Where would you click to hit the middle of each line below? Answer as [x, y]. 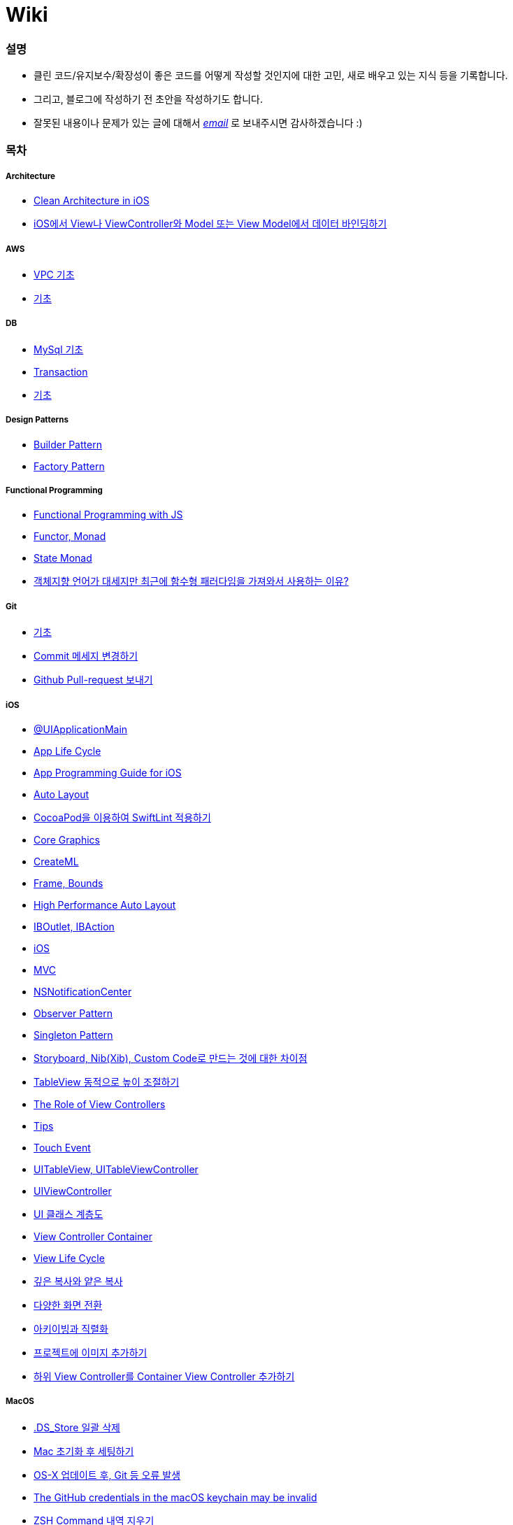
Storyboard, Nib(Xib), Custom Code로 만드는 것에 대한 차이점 [171, 1058]
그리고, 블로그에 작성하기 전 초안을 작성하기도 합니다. [148, 99]
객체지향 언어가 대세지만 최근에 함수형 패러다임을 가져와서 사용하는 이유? [191, 581]
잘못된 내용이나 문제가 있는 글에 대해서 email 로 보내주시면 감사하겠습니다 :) [198, 123]
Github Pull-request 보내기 [93, 680]
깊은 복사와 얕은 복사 [78, 1281]
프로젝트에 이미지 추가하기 [91, 1352]
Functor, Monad [70, 537]
